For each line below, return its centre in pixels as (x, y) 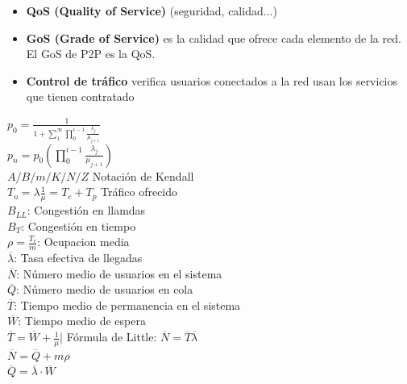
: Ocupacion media (83, 242)
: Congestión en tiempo (79, 225)
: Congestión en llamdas (86, 210)
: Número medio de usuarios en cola (105, 289)
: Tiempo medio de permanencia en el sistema (127, 305)
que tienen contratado (80, 96)
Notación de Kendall (143, 175)
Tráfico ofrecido (139, 192)
